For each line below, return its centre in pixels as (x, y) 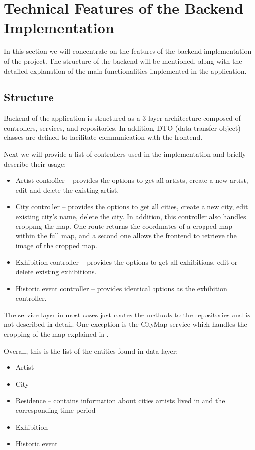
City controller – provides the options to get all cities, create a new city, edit (132, 206)
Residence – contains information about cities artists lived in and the (120, 400)
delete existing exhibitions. (56, 272)
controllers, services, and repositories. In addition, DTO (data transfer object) (122, 127)
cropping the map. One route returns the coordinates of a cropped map (124, 226)
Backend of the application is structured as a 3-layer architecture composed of (122, 118)
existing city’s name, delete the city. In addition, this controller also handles (131, 216)
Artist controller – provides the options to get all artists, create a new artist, (132, 180)
